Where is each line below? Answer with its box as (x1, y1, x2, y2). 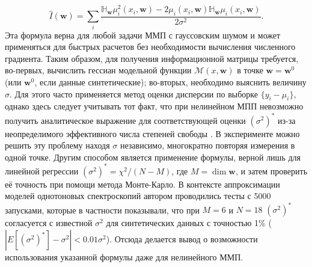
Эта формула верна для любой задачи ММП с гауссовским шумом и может (5, 28, 281, 41)
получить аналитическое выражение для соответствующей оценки (5, 114, 246, 126)
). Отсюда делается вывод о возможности (106, 233, 258, 245)
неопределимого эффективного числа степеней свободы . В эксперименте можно (5, 127, 300, 140)
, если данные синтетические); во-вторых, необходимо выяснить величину (34, 76, 307, 88)
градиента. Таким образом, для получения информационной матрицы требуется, (5, 52, 299, 64)
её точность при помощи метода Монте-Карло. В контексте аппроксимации (5, 177, 280, 190)
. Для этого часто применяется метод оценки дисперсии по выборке (10, 87, 258, 100)
